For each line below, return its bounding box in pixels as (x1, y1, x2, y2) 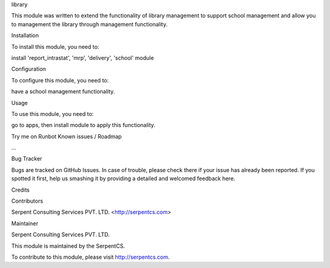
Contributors (11, 197, 43, 205)
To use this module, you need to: (11, 110, 94, 117)
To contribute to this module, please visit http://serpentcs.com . (11, 253, 170, 261)
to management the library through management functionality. (11, 20, 168, 27)
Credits (11, 186, 30, 194)
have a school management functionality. (11, 88, 116, 95)
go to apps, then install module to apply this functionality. (11, 121, 156, 129)
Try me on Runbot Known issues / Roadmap (11, 132, 122, 140)
